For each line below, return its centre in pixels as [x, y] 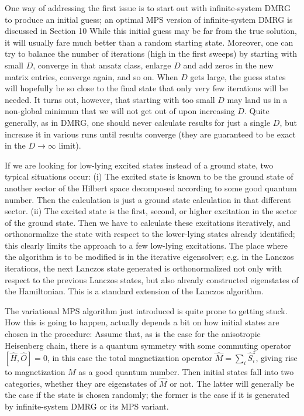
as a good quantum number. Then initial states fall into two [186, 371]
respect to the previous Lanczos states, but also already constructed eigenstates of [152, 279]
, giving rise [277, 357]
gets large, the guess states [238, 76]
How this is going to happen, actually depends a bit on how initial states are [142, 322]
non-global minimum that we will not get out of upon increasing [120, 111]
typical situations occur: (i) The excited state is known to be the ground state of [149, 176]
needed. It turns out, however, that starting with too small [110, 99]
